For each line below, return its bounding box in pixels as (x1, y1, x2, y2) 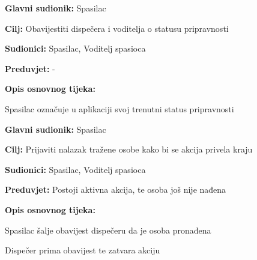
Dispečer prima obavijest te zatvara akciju (5, 244, 160, 256)
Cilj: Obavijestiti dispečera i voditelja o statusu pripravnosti (5, 22, 229, 34)
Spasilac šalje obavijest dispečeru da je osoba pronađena (5, 223, 211, 236)
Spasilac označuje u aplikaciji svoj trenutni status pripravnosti (5, 102, 234, 115)
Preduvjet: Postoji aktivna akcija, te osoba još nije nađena (5, 183, 226, 196)
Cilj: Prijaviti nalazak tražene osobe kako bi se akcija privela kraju (5, 143, 253, 156)
